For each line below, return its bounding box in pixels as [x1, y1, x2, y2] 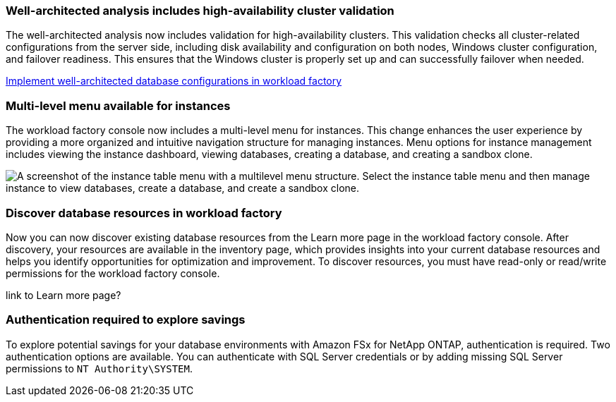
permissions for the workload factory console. [6, 267, 220, 279]
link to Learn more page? [6, 288, 121, 301]
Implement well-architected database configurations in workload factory [6, 75, 342, 87]
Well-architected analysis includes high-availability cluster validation [6, 4, 394, 18]
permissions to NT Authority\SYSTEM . [6, 362, 193, 374]
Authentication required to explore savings [6, 312, 246, 327]
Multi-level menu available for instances [6, 98, 231, 113]
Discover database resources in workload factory [6, 205, 282, 220]
